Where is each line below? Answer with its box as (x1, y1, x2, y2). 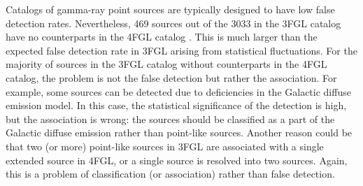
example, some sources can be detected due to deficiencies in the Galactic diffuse (6, 84, 351, 99)
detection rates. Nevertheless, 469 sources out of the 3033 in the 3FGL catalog (6, 15, 341, 30)
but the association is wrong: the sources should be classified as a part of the (6, 111, 335, 126)
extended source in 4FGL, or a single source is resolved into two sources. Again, (6, 152, 348, 167)
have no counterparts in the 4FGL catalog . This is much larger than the (6, 29, 318, 44)
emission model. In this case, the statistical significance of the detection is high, (6, 98, 347, 113)
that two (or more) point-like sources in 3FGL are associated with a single (6, 138, 324, 153)
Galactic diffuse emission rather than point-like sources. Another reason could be (6, 125, 353, 140)
